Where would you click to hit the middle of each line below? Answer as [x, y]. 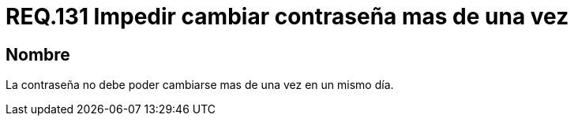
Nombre [38, 54]
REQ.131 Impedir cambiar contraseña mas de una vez [287, 17]
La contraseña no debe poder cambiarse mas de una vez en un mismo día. [200, 85]
